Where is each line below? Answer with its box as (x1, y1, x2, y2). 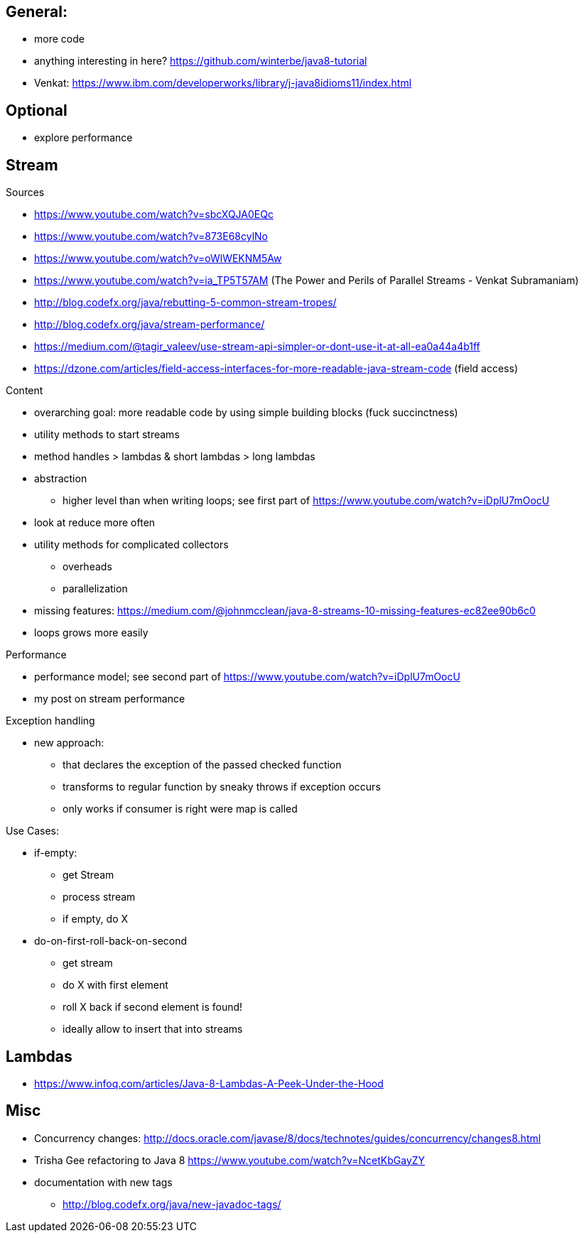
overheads (63, 560, 112, 573)
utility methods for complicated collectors (34, 538, 229, 551)
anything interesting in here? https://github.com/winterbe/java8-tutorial (34, 55, 367, 67)
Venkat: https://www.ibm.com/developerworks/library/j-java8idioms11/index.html (34, 77, 412, 89)
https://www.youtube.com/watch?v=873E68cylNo (34, 230, 269, 243)
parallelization (63, 582, 128, 595)
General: (6, 3, 68, 21)
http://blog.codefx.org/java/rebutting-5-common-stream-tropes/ (34, 296, 337, 309)
